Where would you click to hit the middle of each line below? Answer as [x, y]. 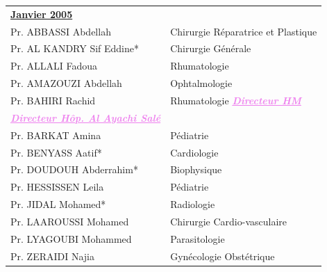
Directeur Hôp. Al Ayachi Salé [86, 117]
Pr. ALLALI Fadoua [54, 66]
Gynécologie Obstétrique [223, 256]
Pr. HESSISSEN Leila [57, 187]
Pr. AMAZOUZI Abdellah [66, 83]
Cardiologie [194, 152]
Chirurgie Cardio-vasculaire [228, 221]
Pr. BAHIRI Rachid [53, 100]
